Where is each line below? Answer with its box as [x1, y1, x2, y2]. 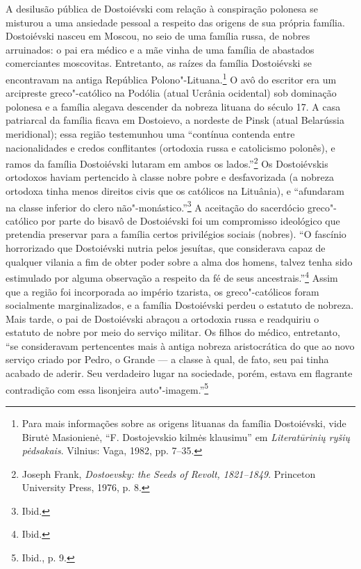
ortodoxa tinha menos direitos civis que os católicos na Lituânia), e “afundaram [6, 184, 344, 198]
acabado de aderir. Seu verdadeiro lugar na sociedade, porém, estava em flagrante [6, 366, 353, 380]
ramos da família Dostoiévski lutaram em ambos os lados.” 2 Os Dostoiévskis [6, 154, 328, 170]
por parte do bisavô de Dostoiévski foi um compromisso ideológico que [41, 213, 340, 227]
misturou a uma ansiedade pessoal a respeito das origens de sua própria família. [6, 15, 345, 29]
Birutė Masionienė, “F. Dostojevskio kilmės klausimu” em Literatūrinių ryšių [22, 429, 351, 444]
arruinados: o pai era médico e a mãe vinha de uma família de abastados [6, 42, 314, 56]
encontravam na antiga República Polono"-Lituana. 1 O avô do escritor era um [6, 70, 337, 86]
